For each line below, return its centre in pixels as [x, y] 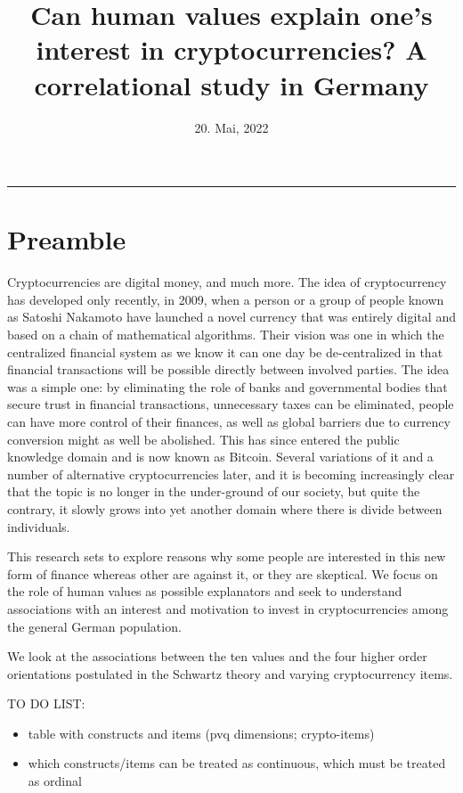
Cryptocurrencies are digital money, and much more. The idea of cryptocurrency [227, 282]
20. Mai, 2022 [231, 127]
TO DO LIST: [46, 703]
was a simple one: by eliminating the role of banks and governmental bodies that [227, 386]
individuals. [39, 526]
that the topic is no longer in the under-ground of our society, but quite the [214, 491]
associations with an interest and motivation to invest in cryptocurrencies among [228, 608]
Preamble [67, 239]
